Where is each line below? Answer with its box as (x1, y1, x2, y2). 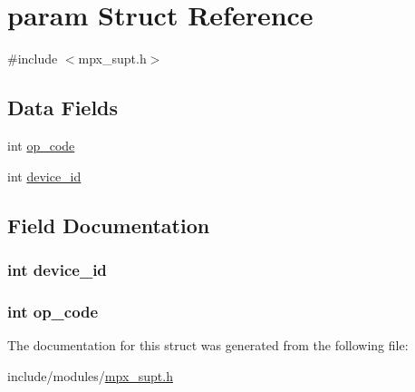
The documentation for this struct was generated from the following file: (7, 335, 409, 354)
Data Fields (7, 93, 119, 122)
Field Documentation (7, 211, 210, 239)
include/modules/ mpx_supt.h (7, 366, 173, 385)
